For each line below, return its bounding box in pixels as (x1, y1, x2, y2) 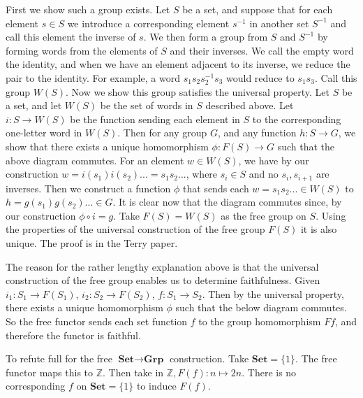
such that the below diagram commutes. (175, 300, 347, 315)
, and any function (218, 125, 297, 140)
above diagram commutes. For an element (6, 152, 184, 167)
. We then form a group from (143, 29, 268, 44)
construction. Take (169, 351, 249, 366)
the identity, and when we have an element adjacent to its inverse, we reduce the (6, 57, 350, 71)
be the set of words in (100, 98, 193, 113)
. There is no (242, 364, 297, 379)
